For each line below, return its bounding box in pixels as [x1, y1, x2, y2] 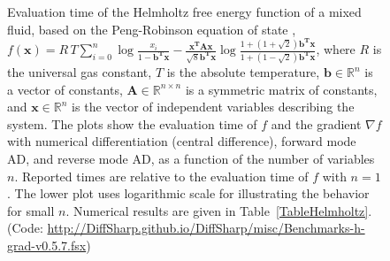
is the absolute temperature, [166, 63, 320, 81]
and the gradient [271, 114, 362, 133]
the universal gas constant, [7, 63, 152, 81]
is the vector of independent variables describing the [72, 97, 355, 116]
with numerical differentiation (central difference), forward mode [7, 132, 356, 150]
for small [7, 201, 55, 219]
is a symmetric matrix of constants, [185, 80, 378, 98]
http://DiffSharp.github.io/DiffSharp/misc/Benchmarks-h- [47, 219, 365, 237]
